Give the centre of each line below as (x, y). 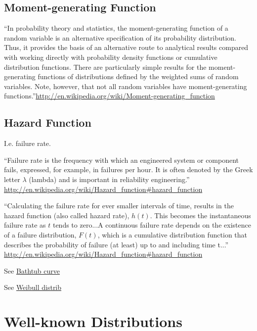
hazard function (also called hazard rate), (67, 215)
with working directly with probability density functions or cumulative (111, 57)
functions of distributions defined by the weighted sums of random (138, 76)
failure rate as (25, 225)
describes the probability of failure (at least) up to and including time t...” (116, 244)
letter (12, 179)
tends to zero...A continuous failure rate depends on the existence (152, 225)
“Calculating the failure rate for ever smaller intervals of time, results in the (119, 206)
